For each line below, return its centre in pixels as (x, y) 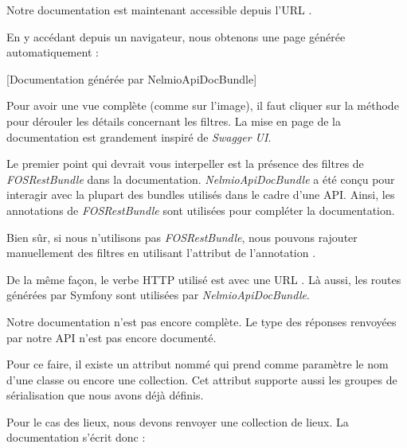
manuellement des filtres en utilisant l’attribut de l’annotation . (161, 253)
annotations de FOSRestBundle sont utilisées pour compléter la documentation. (201, 210)
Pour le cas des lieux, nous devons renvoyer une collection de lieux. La (178, 421)
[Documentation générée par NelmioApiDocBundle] (132, 78)
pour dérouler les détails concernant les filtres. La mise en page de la (174, 121)
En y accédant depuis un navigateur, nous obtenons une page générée (176, 36)
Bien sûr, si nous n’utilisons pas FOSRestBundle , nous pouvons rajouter (182, 237)
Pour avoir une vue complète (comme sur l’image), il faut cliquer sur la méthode (203, 105)
